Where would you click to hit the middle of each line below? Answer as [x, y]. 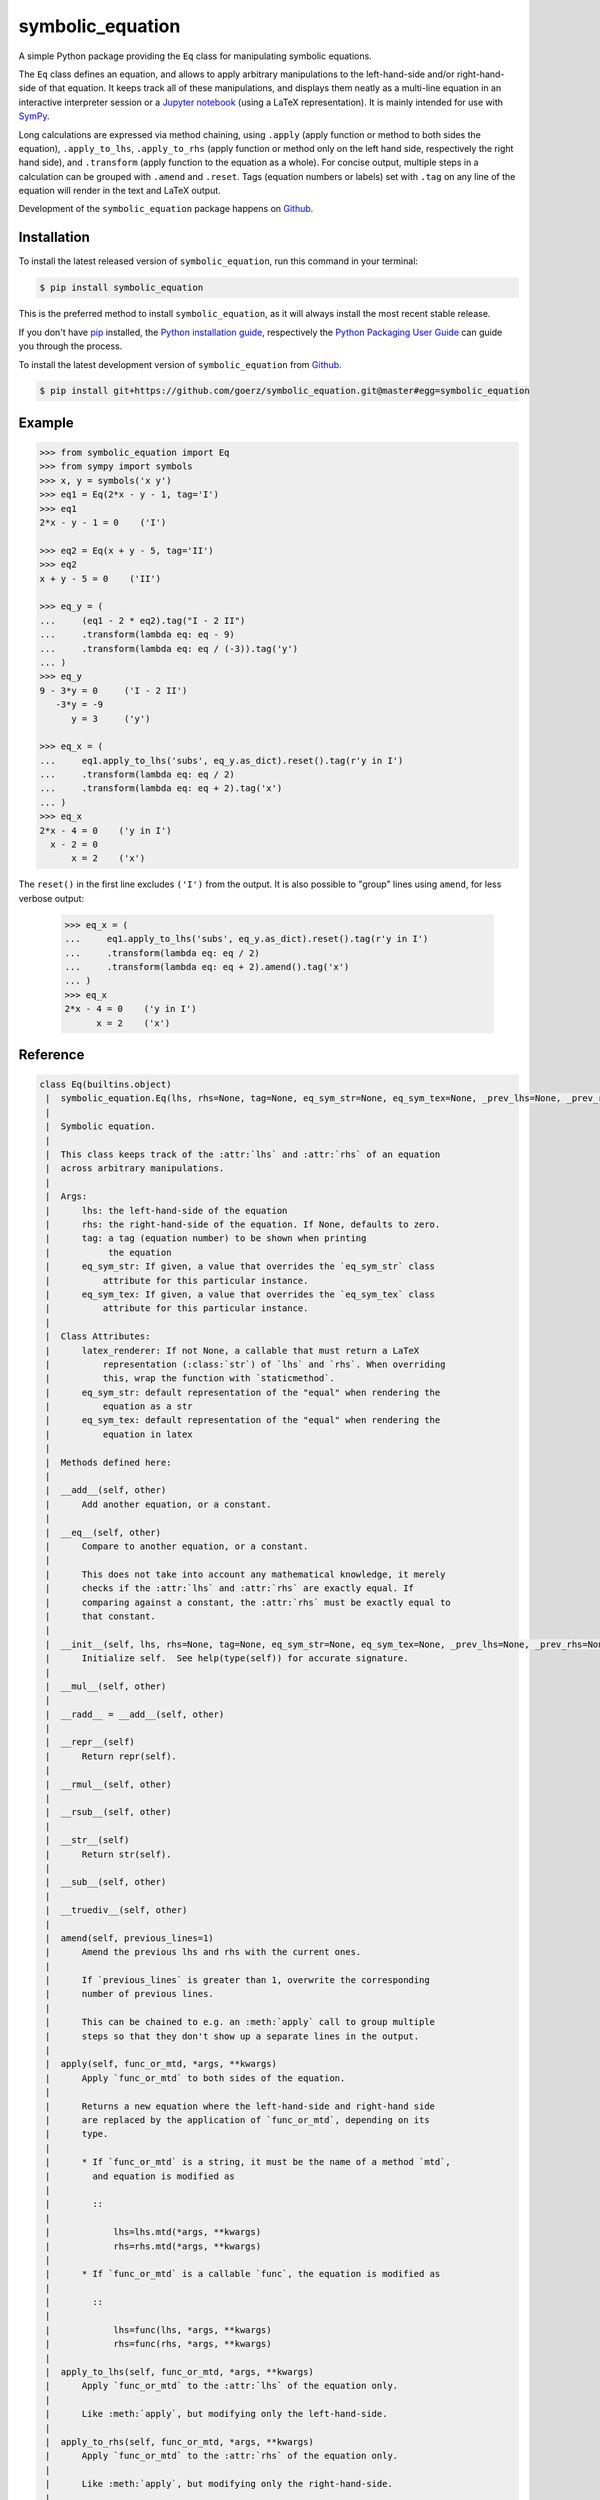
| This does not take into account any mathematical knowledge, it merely [245, 1574]
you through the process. [70, 346]
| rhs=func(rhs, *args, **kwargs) [158, 2344]
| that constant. [101, 1616]
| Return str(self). [108, 1854]
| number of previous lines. [129, 1994]
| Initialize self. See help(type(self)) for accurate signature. [227, 1658]
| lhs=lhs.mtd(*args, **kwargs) [153, 2232]
